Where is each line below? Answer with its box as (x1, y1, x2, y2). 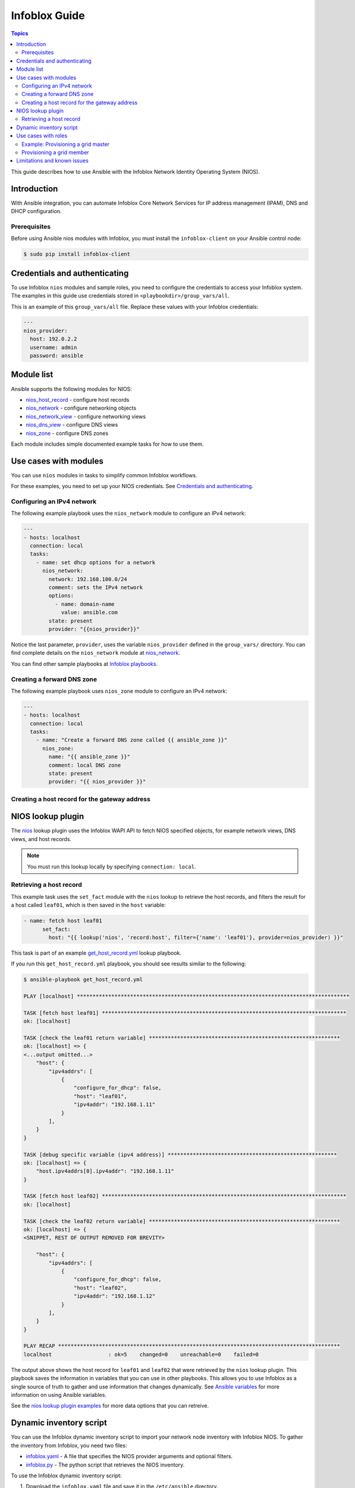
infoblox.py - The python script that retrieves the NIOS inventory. (26, 1461, 185, 1468)
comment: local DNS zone (48, 762, 121, 768)
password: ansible (30, 352, 83, 360)
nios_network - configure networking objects (26, 405, 137, 412)
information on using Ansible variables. (11, 1392, 107, 1399)
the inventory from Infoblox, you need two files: (11, 1442, 127, 1449)
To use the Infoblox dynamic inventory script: (11, 1472, 122, 1479)
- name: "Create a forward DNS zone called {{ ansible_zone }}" (36, 737, 228, 743)
